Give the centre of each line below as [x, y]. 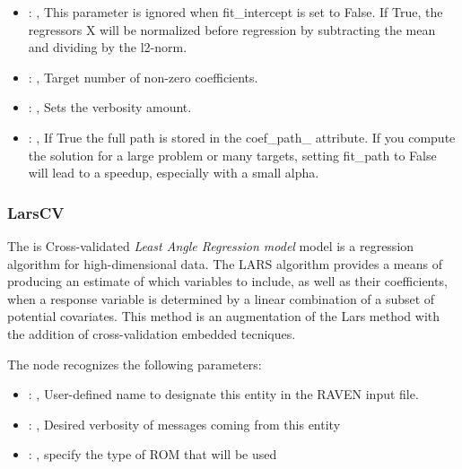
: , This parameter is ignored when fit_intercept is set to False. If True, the [235, 12]
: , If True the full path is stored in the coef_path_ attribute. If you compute [242, 137]
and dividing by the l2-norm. [108, 47]
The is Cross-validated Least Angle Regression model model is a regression [211, 245]
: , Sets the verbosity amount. [110, 107]
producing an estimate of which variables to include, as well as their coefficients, [227, 281]
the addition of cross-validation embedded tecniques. [152, 333]
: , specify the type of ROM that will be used [153, 454]
